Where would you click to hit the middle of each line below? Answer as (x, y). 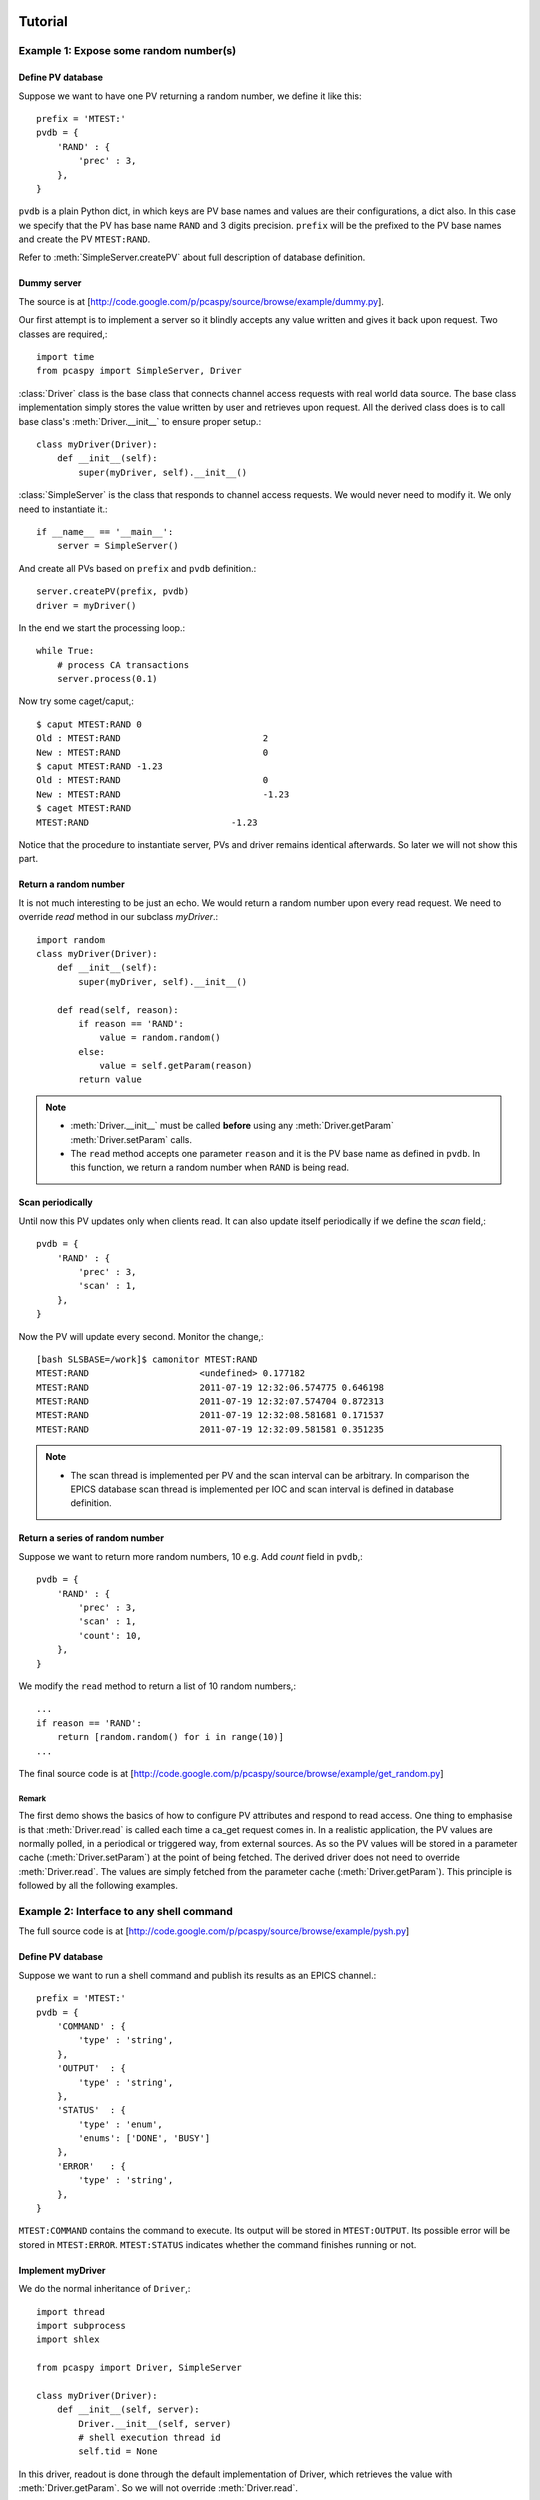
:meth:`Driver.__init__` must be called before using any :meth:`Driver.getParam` (232, 1126)
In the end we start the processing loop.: (101, 627)
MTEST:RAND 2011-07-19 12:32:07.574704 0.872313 (210, 1401)
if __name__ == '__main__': (105, 531)
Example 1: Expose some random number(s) (127, 51)
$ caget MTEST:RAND (84, 808)
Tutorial (43, 21)
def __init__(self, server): (128, 2409)
